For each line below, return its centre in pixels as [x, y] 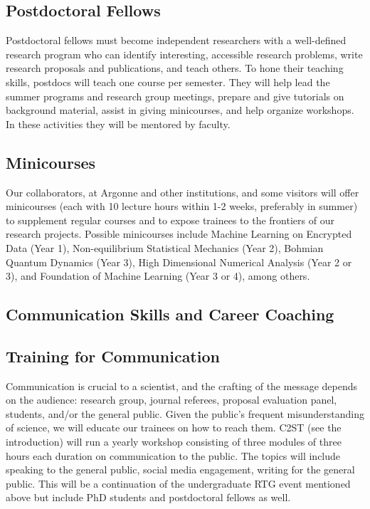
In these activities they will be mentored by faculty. [118, 124]
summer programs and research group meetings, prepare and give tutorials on [175, 96]
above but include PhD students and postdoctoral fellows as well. [148, 497]
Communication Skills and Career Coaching [170, 314]
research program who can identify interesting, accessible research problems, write [184, 54]
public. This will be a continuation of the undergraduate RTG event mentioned [178, 483]
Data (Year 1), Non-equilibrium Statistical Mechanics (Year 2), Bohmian [165, 247]
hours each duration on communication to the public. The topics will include [173, 455]
